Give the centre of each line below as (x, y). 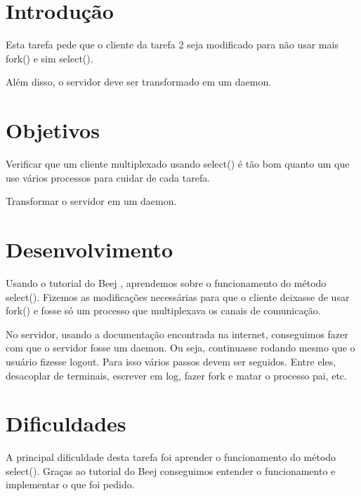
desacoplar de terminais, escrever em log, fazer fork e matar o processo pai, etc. (176, 375)
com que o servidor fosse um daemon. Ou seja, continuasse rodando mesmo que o (180, 348)
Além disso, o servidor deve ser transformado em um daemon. (139, 82)
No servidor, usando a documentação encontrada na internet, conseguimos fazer (177, 334)
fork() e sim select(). (50, 58)
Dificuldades (66, 423)
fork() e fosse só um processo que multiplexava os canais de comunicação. (163, 310)
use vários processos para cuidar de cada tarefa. (108, 177)
